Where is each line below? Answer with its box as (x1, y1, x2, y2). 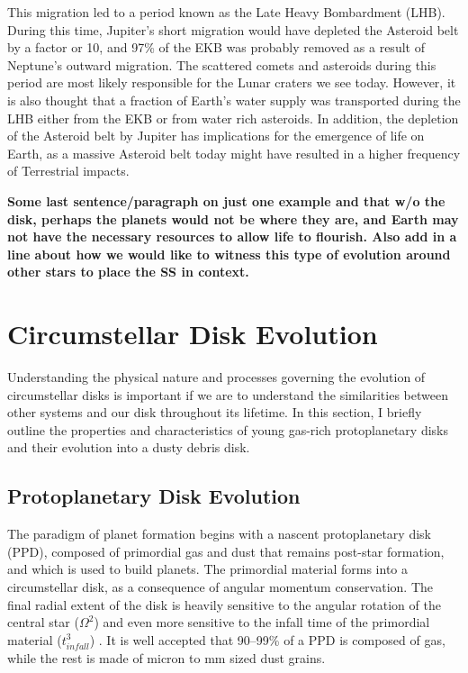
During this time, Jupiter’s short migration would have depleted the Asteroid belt (7, 20, 459, 39)
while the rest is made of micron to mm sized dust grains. (7, 648, 326, 667)
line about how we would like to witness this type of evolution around (7, 244, 451, 263)
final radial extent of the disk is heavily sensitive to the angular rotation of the (7, 595, 441, 614)
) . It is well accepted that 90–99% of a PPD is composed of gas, (89, 630, 445, 649)
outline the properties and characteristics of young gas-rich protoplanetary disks (7, 420, 448, 439)
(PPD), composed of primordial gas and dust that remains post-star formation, (7, 541, 445, 560)
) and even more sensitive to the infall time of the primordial (94, 613, 430, 632)
